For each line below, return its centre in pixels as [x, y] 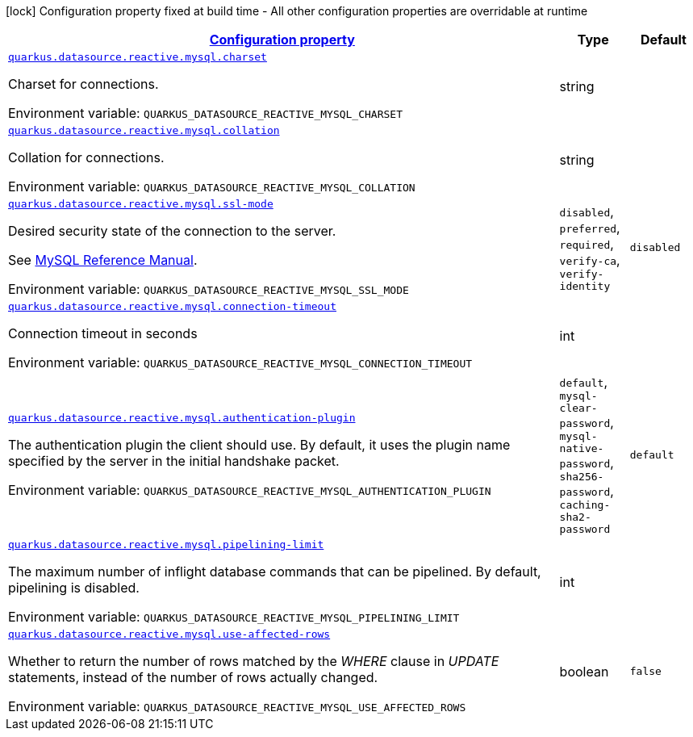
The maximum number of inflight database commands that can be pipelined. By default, [275, 572]
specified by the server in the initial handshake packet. [174, 461]
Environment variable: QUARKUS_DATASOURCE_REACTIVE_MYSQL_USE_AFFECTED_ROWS [237, 706]
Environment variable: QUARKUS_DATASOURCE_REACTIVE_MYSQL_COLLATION [212, 186]
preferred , [590, 227]
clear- [578, 408]
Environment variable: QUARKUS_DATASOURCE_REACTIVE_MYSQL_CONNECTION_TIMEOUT [240, 362]
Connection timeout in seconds [103, 333]
